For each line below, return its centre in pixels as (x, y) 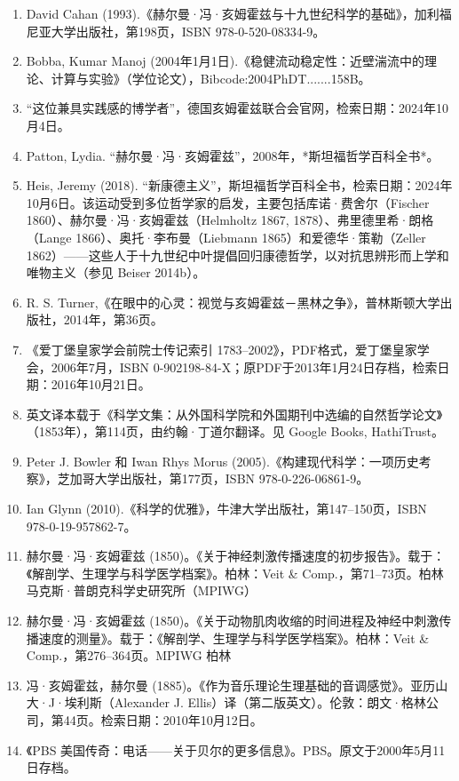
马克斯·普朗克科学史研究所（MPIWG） (142, 590)
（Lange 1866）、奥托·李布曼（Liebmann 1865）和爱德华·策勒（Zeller (226, 237)
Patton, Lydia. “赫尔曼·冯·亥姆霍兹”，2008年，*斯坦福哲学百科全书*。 (233, 155)
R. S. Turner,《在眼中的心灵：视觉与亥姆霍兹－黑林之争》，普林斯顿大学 (233, 302)
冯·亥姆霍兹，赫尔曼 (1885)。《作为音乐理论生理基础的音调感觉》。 (218, 685)
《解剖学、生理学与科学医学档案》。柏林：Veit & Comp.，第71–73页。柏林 (235, 573)
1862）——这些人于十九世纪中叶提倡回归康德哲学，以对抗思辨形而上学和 (237, 255)
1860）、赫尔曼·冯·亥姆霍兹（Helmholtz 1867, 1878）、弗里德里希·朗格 (230, 220)
